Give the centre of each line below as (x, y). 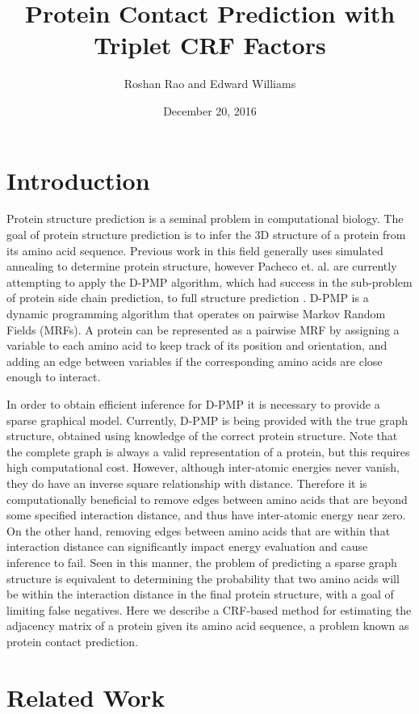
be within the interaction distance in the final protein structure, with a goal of (200, 594)
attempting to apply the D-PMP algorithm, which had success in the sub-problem (209, 281)
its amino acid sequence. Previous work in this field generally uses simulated (195, 250)
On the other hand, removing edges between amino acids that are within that (199, 530)
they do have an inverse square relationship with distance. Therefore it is (187, 483)
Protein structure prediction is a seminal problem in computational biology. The (205, 218)
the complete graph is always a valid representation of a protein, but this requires (208, 451)
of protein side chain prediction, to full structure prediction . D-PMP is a (188, 298)
